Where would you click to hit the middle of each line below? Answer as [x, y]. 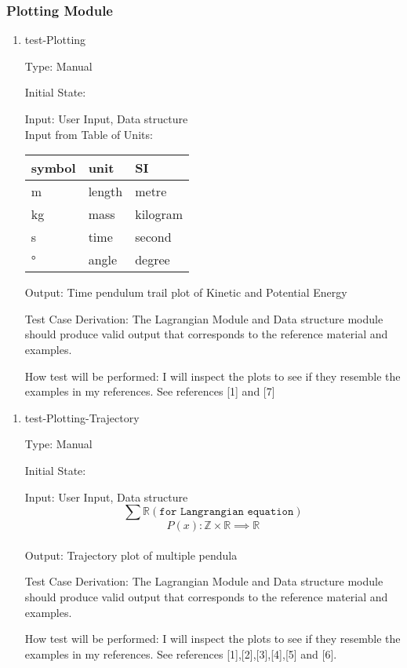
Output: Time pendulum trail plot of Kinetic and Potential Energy [186, 292]
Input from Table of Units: [89, 134]
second [153, 237]
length [105, 192]
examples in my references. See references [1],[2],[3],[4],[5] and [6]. [181, 653]
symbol [53, 168]
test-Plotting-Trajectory [82, 417]
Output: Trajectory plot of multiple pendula [131, 555]
